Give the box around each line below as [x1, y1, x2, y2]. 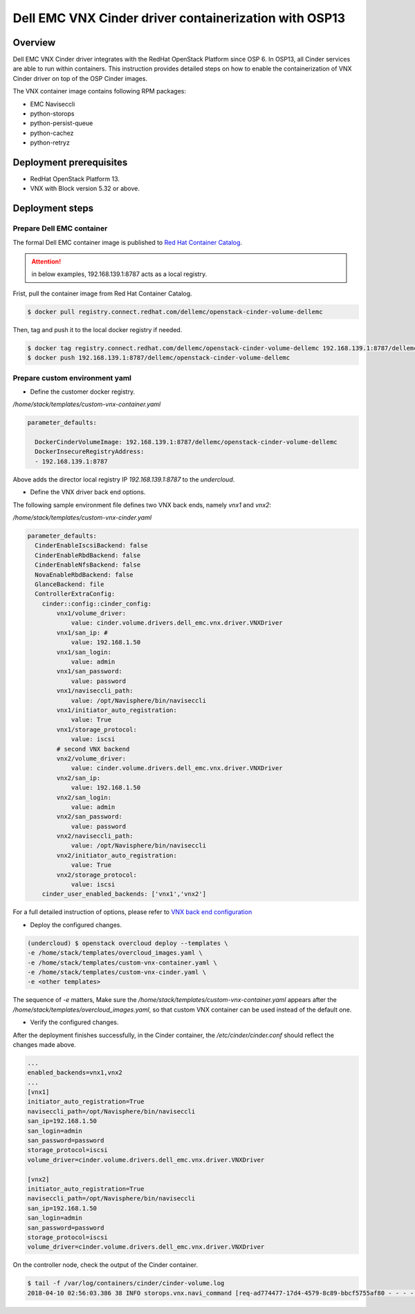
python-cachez [30, 129, 74, 137]
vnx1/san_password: [56, 668, 122, 675]
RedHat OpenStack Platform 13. [30, 175, 120, 183]
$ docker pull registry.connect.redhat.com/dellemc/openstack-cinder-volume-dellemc [27, 308, 323, 316]
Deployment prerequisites [12, 156, 128, 168]
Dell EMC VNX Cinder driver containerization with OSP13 [12, 10, 346, 26]
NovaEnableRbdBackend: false [35, 571, 134, 578]
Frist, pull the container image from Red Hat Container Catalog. [12, 289, 193, 298]
